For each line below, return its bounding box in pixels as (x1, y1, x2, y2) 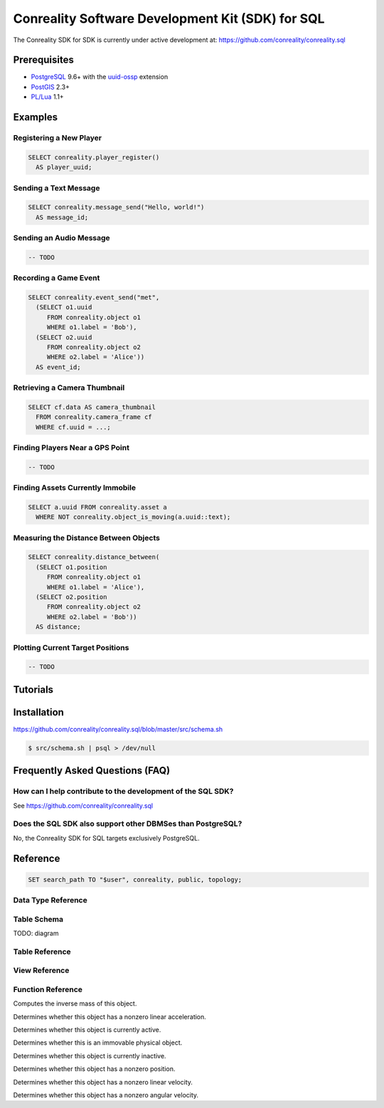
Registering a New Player (13, 133, 102, 143)
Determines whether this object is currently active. (13, 1026, 161, 1034)
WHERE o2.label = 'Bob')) (46, 612, 138, 621)
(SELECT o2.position (36, 593, 107, 601)
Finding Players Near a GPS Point (13, 443, 129, 453)
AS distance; (36, 623, 81, 631)
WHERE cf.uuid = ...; (36, 423, 112, 431)
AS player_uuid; (36, 164, 92, 171)
